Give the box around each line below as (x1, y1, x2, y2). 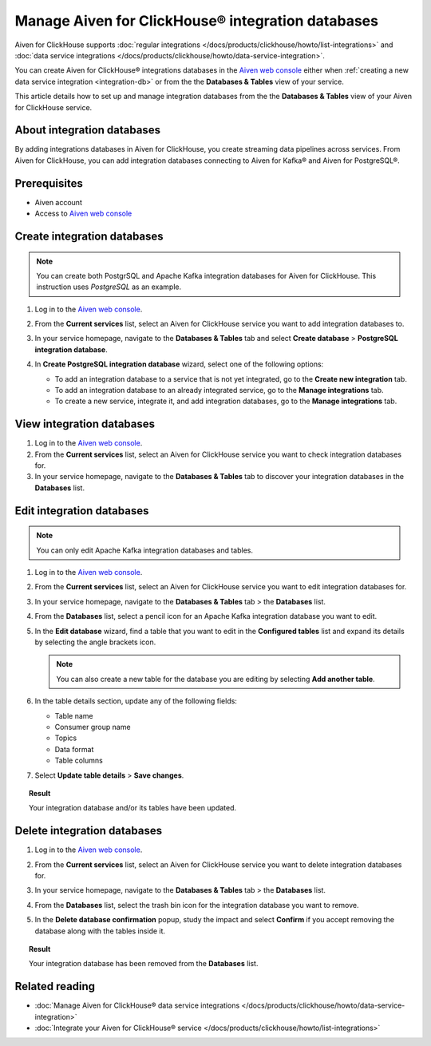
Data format (54, 744, 94, 754)
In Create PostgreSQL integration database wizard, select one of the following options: (34, 359, 324, 369)
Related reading (14, 980, 96, 993)
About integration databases (14, 124, 161, 137)
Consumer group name (54, 722, 131, 731)
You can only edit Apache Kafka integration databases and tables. (36, 545, 254, 555)
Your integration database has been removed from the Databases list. (29, 959, 259, 969)
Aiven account (34, 197, 83, 207)
